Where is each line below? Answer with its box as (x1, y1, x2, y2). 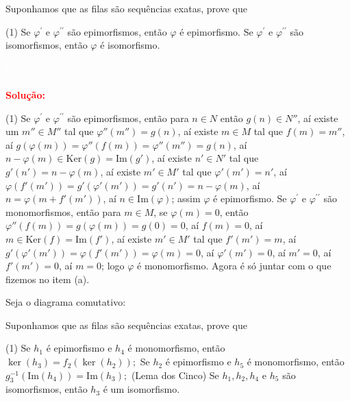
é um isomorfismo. (103, 382, 180, 396)
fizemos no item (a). (5, 271, 90, 286)
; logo (101, 258, 125, 273)
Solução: (5, 87, 45, 101)
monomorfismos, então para (5, 204, 121, 219)
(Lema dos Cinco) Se (131, 367, 219, 382)
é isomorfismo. (100, 38, 160, 52)
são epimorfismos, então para (67, 110, 189, 125)
